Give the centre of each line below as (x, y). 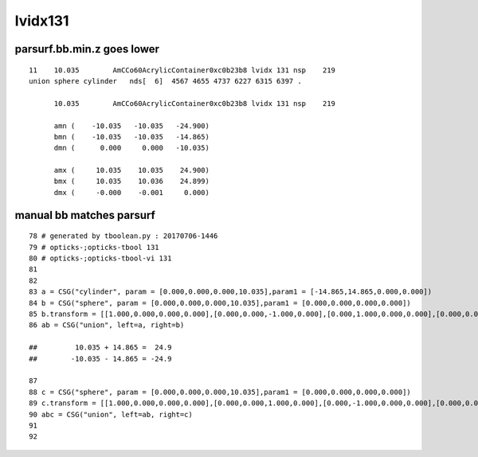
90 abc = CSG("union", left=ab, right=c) (111, 414)
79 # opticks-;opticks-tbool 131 (94, 247)
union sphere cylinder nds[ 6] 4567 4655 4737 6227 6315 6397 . (165, 81)
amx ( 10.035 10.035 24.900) (132, 170)
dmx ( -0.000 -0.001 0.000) (132, 192)
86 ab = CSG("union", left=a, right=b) (107, 325)
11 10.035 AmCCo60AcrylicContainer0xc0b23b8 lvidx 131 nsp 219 (182, 70)
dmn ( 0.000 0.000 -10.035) (132, 148)
